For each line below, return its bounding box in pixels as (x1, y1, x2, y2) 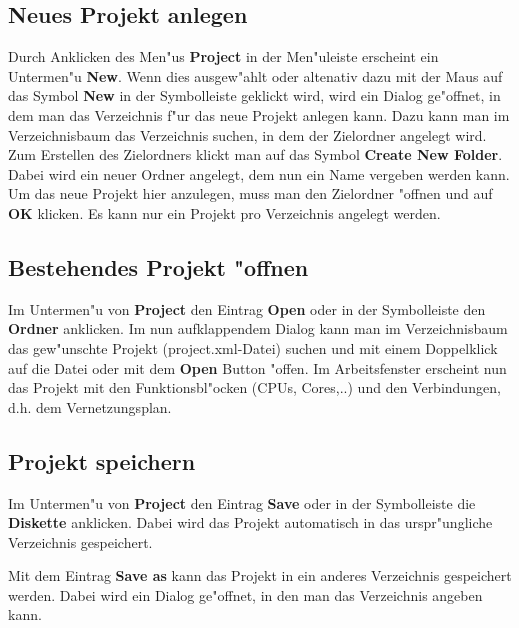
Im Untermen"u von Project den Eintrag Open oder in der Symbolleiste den (8, 298, 486, 319)
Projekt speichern (8, 445, 196, 476)
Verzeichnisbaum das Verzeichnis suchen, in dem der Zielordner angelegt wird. (8, 124, 487, 145)
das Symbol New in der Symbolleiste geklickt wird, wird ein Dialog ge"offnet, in (8, 85, 501, 106)
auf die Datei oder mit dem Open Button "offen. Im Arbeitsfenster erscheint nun (8, 357, 507, 378)
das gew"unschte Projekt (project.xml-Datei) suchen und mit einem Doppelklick (8, 337, 498, 358)
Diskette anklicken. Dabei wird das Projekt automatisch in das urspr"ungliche (8, 512, 493, 533)
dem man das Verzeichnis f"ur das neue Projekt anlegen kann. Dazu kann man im (8, 104, 510, 125)
